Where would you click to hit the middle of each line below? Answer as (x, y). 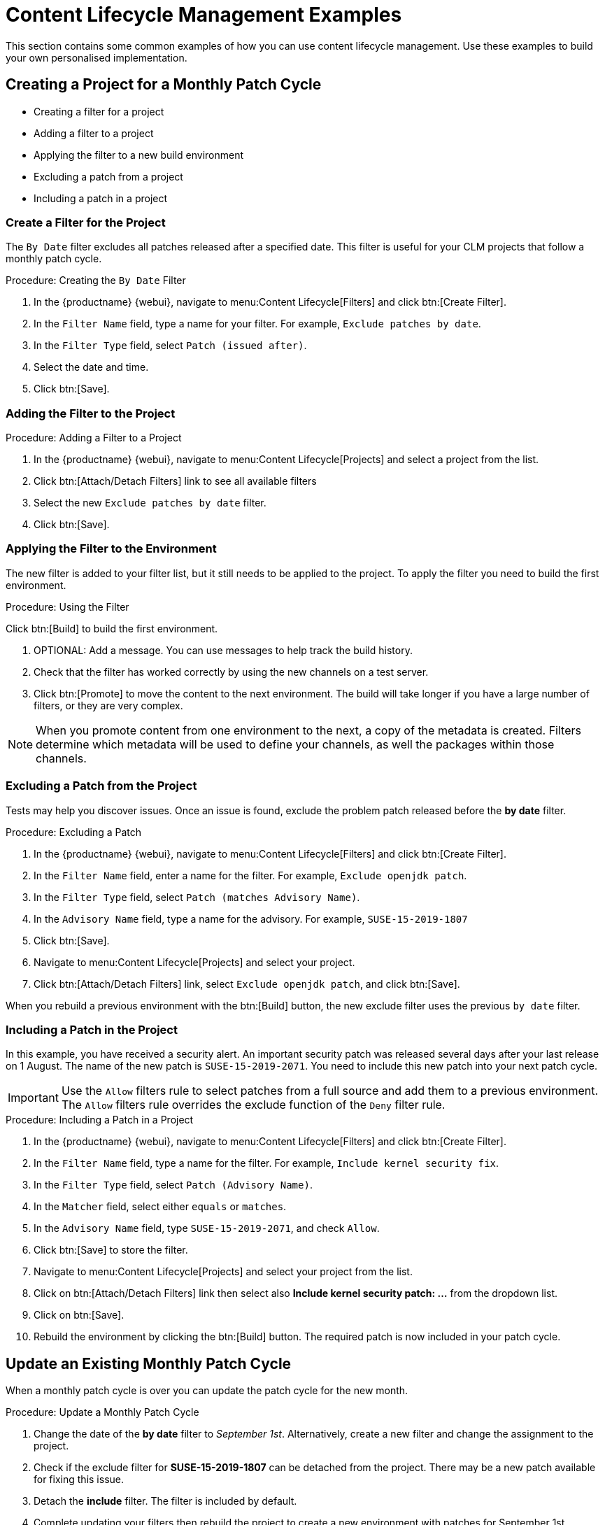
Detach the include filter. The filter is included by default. (165, 1501)
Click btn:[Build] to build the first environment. (112, 628)
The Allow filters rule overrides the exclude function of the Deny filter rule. (253, 1105)
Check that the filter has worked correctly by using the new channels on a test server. (231, 672)
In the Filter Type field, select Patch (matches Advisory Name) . (197, 897)
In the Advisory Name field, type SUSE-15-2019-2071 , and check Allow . (207, 1228)
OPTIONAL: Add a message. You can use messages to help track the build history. (223, 650)
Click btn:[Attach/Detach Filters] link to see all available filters (175, 481)
